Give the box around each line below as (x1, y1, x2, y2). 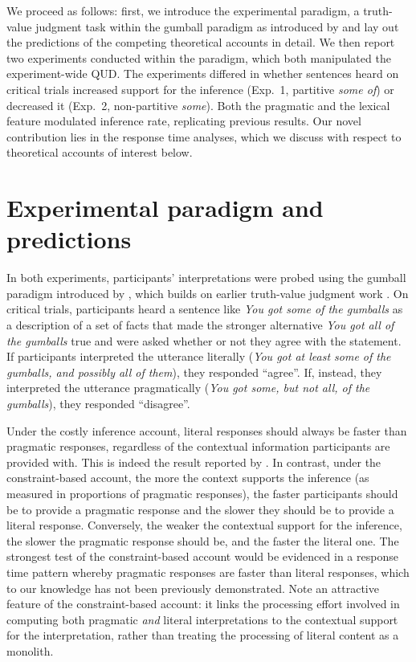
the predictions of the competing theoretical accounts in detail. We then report (6, 34, 395, 51)
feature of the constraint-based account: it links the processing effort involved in (6, 595, 400, 612)
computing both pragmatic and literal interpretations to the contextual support (6, 611, 398, 627)
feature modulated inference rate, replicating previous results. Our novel (6, 112, 361, 129)
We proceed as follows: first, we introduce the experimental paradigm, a (6, 2, 360, 18)
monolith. (6, 642, 54, 659)
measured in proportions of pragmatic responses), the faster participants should (6, 484, 398, 501)
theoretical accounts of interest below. (6, 144, 193, 161)
